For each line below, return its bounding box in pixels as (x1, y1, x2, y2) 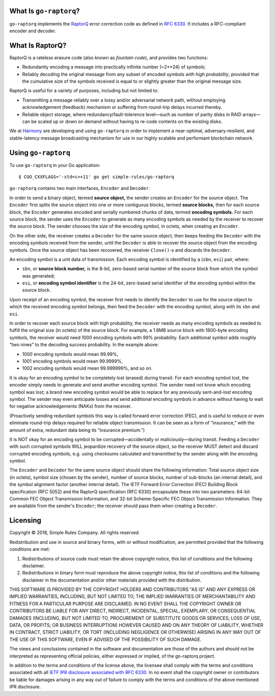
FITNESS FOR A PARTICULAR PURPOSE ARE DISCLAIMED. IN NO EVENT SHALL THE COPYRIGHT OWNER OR (9, 601, 241, 607)
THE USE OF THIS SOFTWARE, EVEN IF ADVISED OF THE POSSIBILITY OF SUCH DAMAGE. (9, 636, 202, 642)
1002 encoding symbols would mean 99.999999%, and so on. (22, 365, 153, 371)
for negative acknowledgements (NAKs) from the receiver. (9, 403, 132, 410)
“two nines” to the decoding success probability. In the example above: (9, 342, 159, 348)
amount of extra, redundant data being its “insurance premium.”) (9, 427, 145, 433)
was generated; (22, 273, 56, 279)
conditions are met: (9, 546, 50, 553)
